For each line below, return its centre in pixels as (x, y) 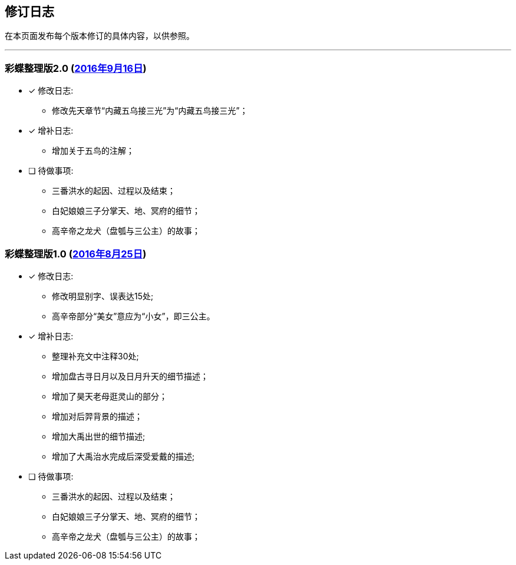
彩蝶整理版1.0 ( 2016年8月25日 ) (76, 254)
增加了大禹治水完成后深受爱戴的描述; (123, 456)
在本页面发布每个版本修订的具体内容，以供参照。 (100, 36)
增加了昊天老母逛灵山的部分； (110, 396)
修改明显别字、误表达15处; (103, 296)
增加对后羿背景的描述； (97, 416)
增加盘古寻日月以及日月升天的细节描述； (130, 376)
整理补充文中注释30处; (95, 356)
